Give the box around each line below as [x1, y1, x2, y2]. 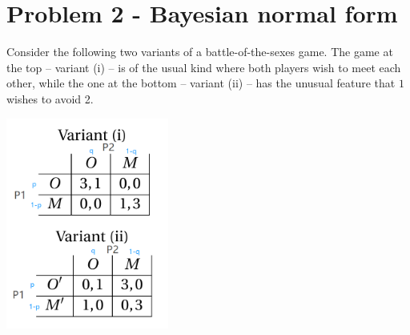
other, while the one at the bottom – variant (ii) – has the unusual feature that [6, 75, 396, 91]
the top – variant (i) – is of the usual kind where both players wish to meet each [6, 59, 401, 75]
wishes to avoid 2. [6, 90, 94, 107]
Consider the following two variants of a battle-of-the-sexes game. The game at [6, 43, 393, 60]
